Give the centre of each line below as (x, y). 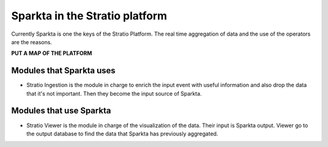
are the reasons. (32, 42)
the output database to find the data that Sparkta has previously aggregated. (122, 134)
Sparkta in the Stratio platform (89, 16)
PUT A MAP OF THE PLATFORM (52, 53)
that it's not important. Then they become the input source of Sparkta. (114, 93)
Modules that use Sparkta (61, 111)
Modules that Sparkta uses (63, 70)
